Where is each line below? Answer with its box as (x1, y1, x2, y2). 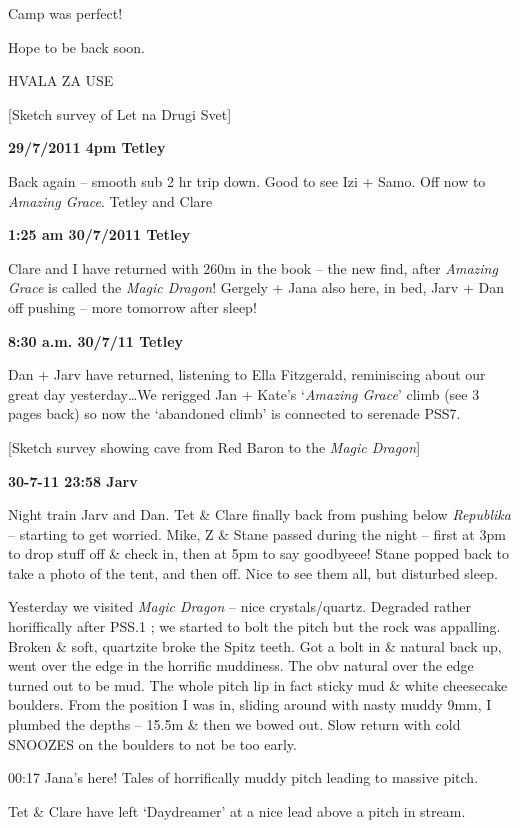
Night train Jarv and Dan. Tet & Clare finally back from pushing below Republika (8, 504, 511, 525)
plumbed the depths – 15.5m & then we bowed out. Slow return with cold (8, 714, 461, 735)
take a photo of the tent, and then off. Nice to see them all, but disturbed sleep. (8, 562, 498, 583)
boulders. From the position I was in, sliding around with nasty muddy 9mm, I (8, 694, 492, 715)
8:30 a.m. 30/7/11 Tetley (8, 330, 184, 351)
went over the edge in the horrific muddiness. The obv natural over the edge (8, 655, 474, 676)
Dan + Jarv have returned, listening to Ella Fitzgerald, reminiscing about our (8, 364, 486, 385)
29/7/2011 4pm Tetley (8, 137, 166, 158)
